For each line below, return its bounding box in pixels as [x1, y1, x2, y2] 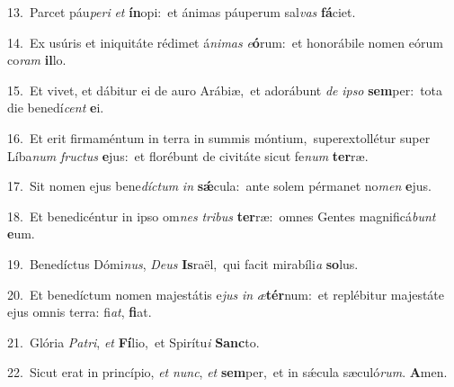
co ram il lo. [7, 50, 67, 69]
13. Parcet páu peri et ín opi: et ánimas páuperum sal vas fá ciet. [7, 3, 356, 21]
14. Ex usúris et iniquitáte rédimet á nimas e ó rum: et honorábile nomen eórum [7, 32, 443, 51]
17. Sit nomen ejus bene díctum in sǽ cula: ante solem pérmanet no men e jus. [7, 176, 432, 195]
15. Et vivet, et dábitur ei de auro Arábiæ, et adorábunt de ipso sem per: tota [7, 80, 443, 99]
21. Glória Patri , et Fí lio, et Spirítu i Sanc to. [7, 332, 260, 351]
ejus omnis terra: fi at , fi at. [7, 302, 152, 321]
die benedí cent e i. [7, 98, 104, 117]
